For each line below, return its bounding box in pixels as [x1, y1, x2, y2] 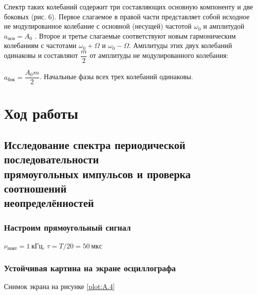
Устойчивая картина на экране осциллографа [4, 261, 176, 274]
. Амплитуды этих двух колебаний [129, 40, 232, 50]
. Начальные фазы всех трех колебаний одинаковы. [40, 71, 193, 82]
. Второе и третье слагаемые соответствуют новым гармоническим [35, 30, 236, 41]
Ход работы [4, 103, 78, 123]
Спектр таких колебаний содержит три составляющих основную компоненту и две [4, 1, 253, 11]
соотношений [4, 181, 67, 196]
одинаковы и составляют [4, 50, 78, 60]
